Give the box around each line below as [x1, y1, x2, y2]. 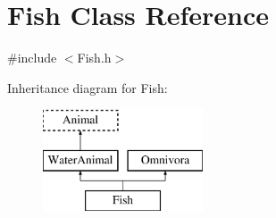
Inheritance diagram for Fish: [7, 78, 168, 96]
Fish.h [77, 48, 112, 67]
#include [7, 48, 57, 67]
